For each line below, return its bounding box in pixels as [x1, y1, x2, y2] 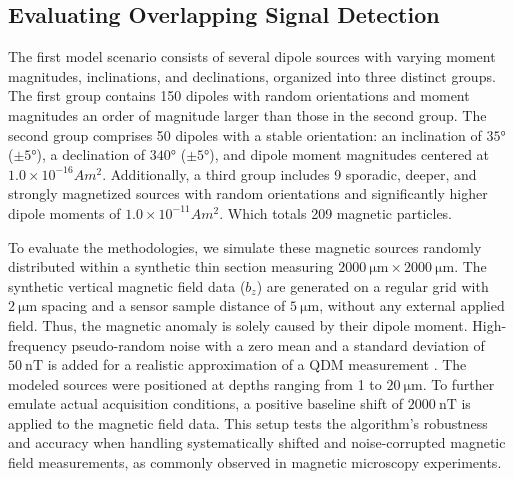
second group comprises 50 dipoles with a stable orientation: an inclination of [8, 124, 482, 145]
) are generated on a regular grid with [256, 275, 489, 296]
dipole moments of [8, 202, 121, 223]
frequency [8, 334, 67, 355]
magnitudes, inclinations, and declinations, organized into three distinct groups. [8, 65, 496, 86]
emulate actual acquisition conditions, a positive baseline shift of [8, 393, 404, 414]
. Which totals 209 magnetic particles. [219, 202, 453, 223]
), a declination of [36, 144, 146, 165]
